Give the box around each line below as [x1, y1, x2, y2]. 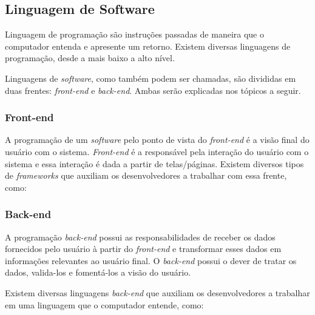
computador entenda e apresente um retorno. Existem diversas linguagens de [5, 39, 291, 52]
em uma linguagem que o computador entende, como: [5, 298, 204, 311]
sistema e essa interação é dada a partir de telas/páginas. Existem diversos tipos [5, 157, 304, 170]
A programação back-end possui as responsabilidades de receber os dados [5, 230, 276, 243]
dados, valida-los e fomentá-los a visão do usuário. [5, 266, 191, 279]
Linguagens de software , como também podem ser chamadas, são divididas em [5, 71, 296, 84]
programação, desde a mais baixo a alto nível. [5, 51, 175, 64]
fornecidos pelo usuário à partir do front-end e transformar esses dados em [5, 242, 282, 255]
